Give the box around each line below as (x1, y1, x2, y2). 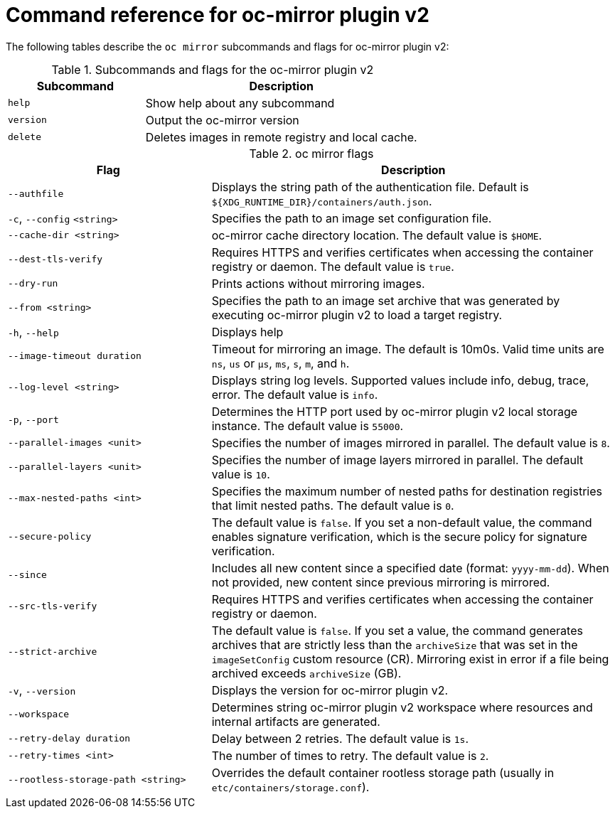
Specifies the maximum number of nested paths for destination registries (211, 483, 602, 498)
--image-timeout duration (8, 350, 141, 362)
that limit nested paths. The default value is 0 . (211, 498, 454, 513)
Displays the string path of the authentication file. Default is (211, 179, 529, 194)
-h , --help (8, 324, 59, 339)
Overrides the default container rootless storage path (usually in (211, 765, 555, 780)
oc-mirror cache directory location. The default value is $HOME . (211, 227, 542, 242)
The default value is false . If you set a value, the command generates (211, 623, 583, 638)
